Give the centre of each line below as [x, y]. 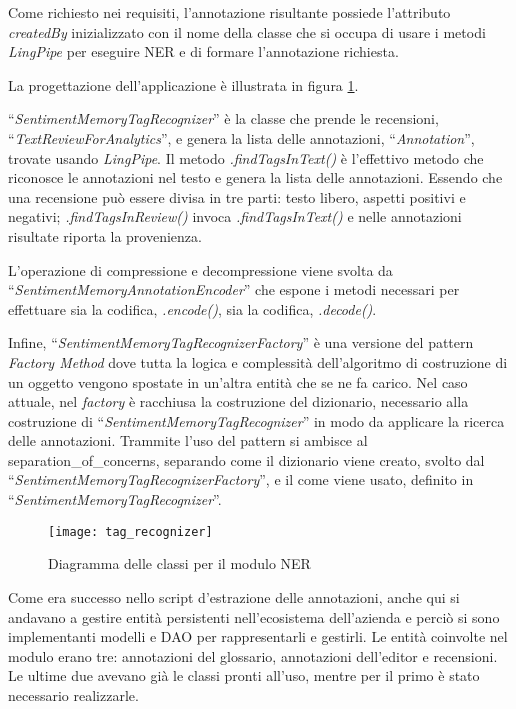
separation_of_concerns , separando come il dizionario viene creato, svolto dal [246, 459]
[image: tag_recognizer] [130, 531]
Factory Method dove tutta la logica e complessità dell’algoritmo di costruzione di [258, 361]
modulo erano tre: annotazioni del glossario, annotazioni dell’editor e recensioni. [253, 655]
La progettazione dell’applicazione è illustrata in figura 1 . [183, 84]
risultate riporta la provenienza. [105, 235]
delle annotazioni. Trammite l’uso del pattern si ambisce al [188, 440]
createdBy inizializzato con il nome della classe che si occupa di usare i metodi [247, 31]
